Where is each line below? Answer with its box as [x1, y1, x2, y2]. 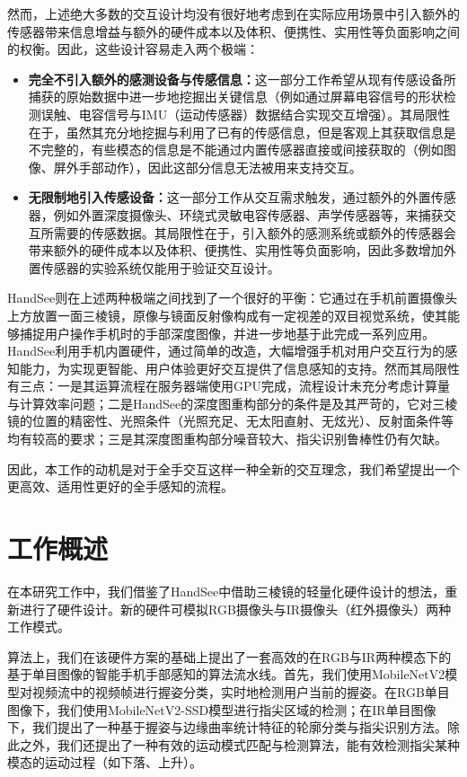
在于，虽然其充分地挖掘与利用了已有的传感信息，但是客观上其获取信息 [28, 122, 444, 141]
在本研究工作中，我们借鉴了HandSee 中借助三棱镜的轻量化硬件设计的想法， [7, 581, 445, 600]
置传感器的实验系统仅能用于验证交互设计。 [28, 258, 280, 277]
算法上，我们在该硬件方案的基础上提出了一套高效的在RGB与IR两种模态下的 [7, 647, 452, 666]
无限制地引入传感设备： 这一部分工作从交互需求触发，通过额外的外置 [28, 188, 431, 207]
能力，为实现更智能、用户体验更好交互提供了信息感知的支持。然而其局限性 [19, 358, 460, 377]
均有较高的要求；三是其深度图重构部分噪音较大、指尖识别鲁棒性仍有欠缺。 [7, 429, 447, 448]
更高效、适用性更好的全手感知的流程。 [7, 477, 233, 496]
